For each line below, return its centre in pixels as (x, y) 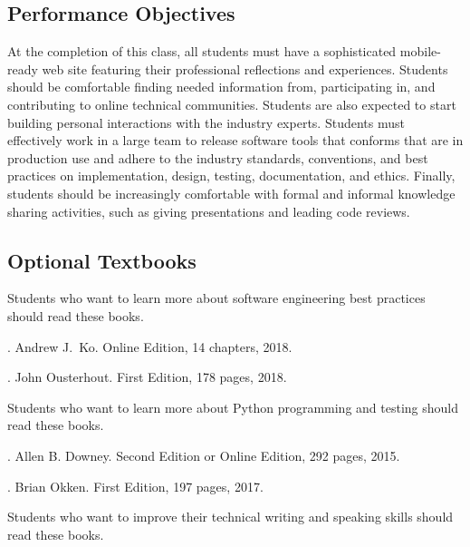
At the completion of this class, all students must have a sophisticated (202, 51)
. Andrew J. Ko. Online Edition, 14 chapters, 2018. (150, 346)
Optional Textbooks (102, 260)
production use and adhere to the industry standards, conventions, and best (218, 157)
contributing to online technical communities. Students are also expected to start (232, 104)
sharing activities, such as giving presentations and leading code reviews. (209, 211)
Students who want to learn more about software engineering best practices (216, 298)
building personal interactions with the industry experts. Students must (206, 122)
